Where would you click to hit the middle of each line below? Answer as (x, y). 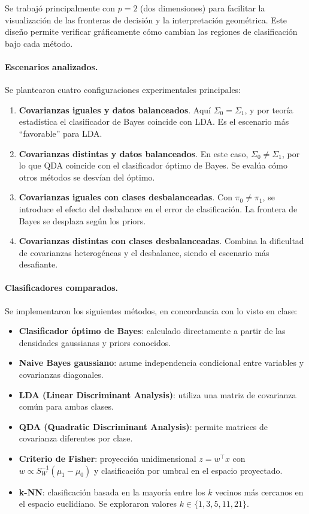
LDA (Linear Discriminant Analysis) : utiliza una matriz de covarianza (157, 394)
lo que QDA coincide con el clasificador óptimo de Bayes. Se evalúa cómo (153, 165)
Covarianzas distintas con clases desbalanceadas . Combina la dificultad (161, 241)
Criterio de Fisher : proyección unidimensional (107, 459)
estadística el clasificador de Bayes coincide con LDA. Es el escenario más (154, 121)
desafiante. (38, 264)
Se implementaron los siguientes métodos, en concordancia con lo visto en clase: (151, 310)
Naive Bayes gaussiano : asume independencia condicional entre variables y (161, 363)
